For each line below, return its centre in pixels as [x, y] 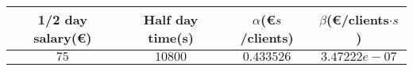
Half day [171, 19]
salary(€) [63, 37]
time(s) [171, 37]
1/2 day [62, 19]
